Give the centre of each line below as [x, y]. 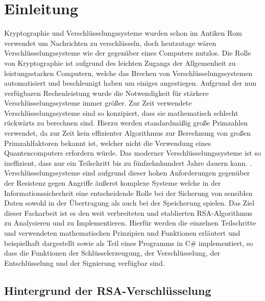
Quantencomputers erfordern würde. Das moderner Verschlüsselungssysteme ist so [132, 153]
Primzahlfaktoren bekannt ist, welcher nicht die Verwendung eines [107, 143]
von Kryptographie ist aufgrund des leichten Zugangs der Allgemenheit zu [120, 62]
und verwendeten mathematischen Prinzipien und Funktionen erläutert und [122, 233]
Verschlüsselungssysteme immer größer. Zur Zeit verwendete [98, 103]
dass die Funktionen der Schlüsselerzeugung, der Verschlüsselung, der [112, 253]
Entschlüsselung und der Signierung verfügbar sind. [85, 262]
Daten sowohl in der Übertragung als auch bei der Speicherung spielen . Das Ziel [129, 203]
